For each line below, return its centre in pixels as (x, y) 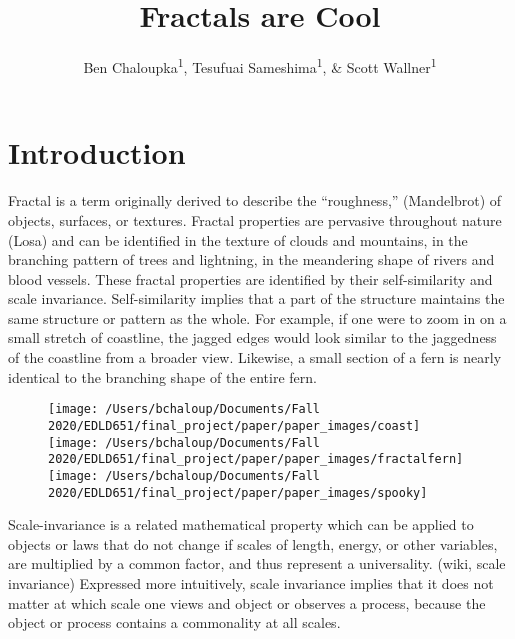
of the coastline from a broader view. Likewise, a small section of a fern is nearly (255, 357)
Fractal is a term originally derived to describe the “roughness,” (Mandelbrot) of (255, 200)
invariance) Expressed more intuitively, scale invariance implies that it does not (251, 582)
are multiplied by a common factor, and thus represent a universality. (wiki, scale (257, 563)
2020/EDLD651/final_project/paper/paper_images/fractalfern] (256, 459)
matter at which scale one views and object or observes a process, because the (247, 602)
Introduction (97, 152)
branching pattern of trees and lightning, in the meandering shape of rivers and (251, 259)
